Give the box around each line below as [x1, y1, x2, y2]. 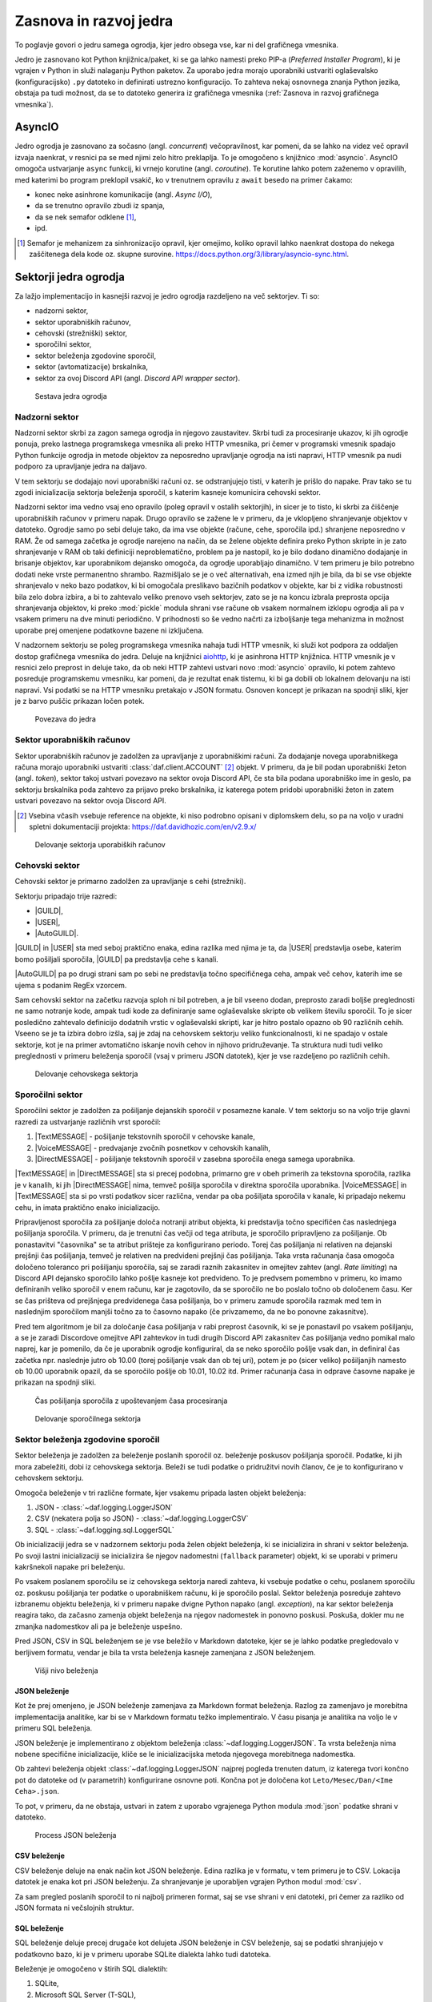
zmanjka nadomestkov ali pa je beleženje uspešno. [14, 1622, 183, 1631]
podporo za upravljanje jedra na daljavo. [14, 461, 147, 472]
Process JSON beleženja [34, 1831, 117, 1840]
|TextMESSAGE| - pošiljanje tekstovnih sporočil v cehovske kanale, [34, 1132, 255, 1141]
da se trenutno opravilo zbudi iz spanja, [34, 201, 166, 211]
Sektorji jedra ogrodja [14, 270, 126, 283]
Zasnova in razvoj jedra [14, 12, 174, 30]
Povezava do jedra [34, 714, 96, 724]
